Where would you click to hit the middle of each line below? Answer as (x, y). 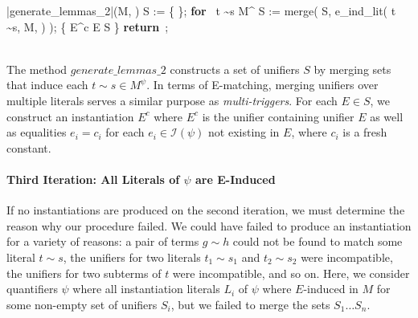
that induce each (47, 85)
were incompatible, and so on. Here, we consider (291, 273)
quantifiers (32, 289)
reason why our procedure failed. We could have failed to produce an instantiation (209, 225)
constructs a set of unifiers (235, 69)
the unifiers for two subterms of (84, 273)
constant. (29, 147)
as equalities (37, 132)
